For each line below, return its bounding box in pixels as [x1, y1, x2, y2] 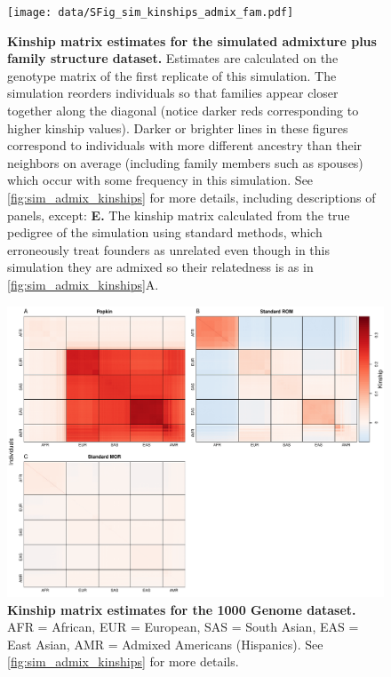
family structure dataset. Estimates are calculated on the [7, 49, 339, 68]
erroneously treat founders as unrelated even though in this [7, 240, 330, 259]
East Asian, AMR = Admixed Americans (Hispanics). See [7, 634, 323, 653]
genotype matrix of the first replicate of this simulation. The [7, 66, 337, 84]
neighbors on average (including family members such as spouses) [7, 153, 363, 171]
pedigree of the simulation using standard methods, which [7, 223, 323, 242]
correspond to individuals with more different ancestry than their [7, 136, 363, 155]
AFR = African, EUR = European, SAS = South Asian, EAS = [7, 617, 359, 636]
